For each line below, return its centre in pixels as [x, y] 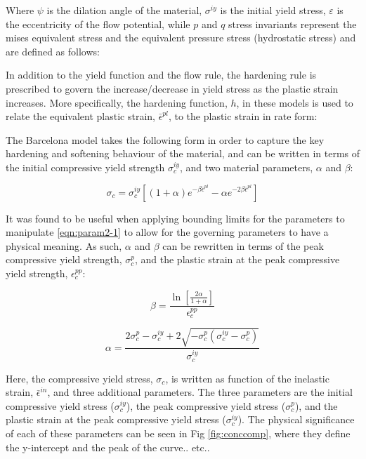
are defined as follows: [53, 51]
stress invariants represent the [293, 24]
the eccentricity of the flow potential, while [98, 24]
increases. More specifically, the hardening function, [117, 102]
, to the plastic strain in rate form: [243, 116]
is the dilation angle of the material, [124, 10]
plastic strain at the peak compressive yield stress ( [116, 419]
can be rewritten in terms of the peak [243, 245]
